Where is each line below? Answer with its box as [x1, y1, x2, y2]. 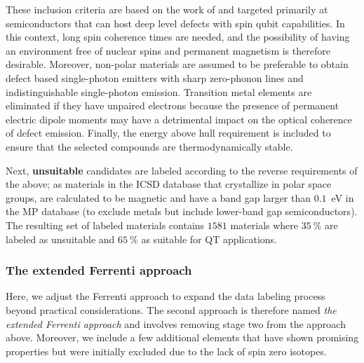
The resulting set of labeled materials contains [6, 217, 205, 232]
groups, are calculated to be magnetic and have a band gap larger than [6, 190, 311, 205]
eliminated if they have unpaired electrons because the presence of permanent [6, 98, 339, 113]
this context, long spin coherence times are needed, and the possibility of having [6, 29, 350, 44]
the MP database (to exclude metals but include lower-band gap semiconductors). [6, 204, 358, 219]
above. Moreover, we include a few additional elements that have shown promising [6, 330, 359, 345]
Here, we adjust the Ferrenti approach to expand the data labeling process [6, 289, 325, 303]
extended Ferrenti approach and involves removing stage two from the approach [6, 316, 346, 331]
